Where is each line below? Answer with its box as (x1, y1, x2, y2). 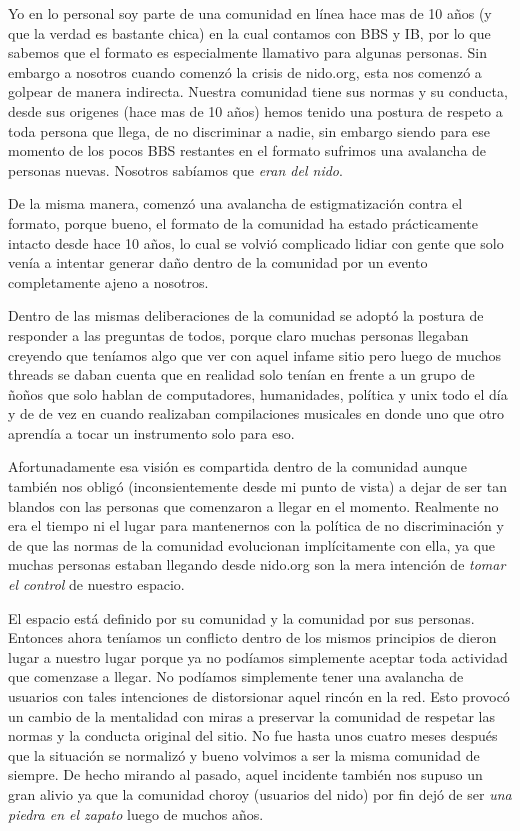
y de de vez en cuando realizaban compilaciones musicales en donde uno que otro (8, 403, 505, 424)
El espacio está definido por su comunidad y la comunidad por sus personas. (8, 607, 475, 628)
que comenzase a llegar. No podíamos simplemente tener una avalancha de (8, 666, 464, 687)
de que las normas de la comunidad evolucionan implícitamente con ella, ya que (8, 534, 496, 555)
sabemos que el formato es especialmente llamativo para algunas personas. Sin (8, 42, 487, 63)
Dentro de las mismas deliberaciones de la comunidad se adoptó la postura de (8, 305, 484, 326)
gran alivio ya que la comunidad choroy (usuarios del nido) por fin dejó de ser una (8, 783, 512, 804)
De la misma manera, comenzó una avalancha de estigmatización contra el (8, 193, 463, 214)
